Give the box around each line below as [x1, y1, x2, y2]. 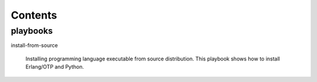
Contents [11, 9, 58, 22]
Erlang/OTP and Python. [25, 63, 85, 70]
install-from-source [11, 42, 58, 49]
